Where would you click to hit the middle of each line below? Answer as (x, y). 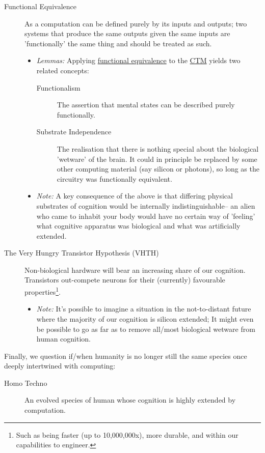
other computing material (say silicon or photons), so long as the (158, 169)
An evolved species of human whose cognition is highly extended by (130, 400)
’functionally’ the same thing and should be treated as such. (118, 43)
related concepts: (63, 70)
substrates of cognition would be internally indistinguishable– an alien (146, 205)
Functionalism (58, 87)
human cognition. (63, 339)
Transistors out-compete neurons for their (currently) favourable (125, 280)
